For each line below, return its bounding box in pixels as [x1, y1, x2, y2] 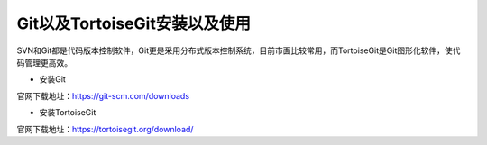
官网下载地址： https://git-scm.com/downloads [16, 90, 189, 101]
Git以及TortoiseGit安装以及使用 [16, 14, 252, 33]
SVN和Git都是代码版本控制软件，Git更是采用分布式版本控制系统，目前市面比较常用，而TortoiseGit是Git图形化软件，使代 [16, 45, 461, 56]
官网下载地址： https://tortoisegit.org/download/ [16, 123, 194, 134]
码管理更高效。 [16, 57, 72, 68]
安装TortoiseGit [39, 107, 96, 118]
